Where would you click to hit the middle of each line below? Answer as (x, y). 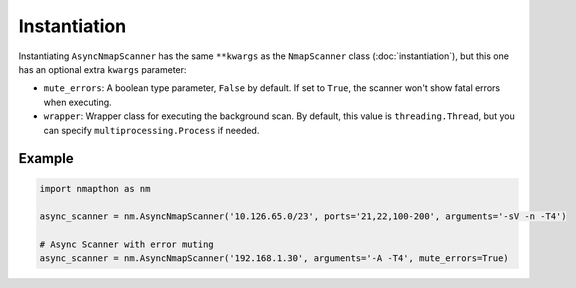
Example (46, 158)
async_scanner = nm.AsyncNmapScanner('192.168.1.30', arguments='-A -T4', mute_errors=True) (274, 258)
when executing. (77, 102)
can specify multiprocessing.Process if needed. (151, 130)
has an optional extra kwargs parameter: (102, 69)
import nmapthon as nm (95, 188)
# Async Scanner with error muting (126, 244)
